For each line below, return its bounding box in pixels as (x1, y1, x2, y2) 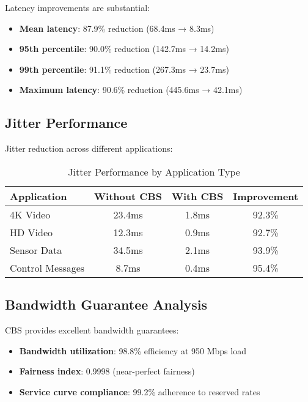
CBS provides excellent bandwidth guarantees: (5, 323, 179, 336)
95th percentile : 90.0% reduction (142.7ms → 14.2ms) (19, 42, 229, 55)
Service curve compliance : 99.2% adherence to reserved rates (19, 385, 260, 398)
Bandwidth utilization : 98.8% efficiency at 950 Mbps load (19, 344, 246, 357)
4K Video (10, 207, 51, 221)
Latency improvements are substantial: (5, 1, 150, 13)
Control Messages (10, 260, 85, 275)
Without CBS (94, 188, 162, 203)
